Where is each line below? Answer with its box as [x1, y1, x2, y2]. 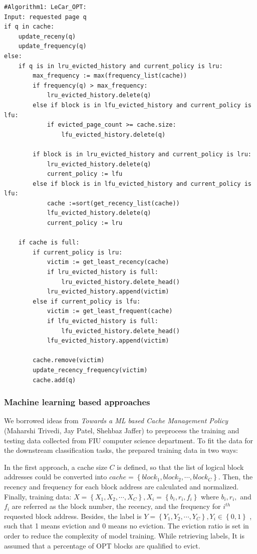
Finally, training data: [4, 491, 72, 501]
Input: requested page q [4, 13, 87, 21]
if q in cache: [4, 23, 55, 31]
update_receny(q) [18, 33, 76, 40]
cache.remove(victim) [33, 357, 105, 364]
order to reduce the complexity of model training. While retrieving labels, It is [4, 530, 244, 540]
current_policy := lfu [47, 170, 123, 178]
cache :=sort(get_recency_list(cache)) [47, 199, 180, 207]
